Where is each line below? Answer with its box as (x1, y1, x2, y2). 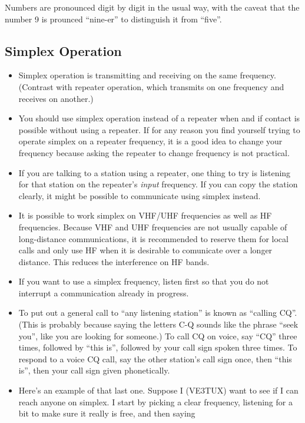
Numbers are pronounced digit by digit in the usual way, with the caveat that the (5, 1, 300, 13)
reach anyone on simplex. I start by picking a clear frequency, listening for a (18, 395, 293, 408)
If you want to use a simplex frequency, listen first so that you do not (18, 275, 269, 287)
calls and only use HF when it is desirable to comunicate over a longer (18, 244, 273, 256)
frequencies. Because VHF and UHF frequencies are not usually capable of (18, 220, 287, 233)
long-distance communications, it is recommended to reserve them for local (18, 232, 289, 244)
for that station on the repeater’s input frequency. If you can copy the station (18, 178, 298, 190)
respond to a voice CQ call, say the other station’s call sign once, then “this (18, 352, 292, 365)
